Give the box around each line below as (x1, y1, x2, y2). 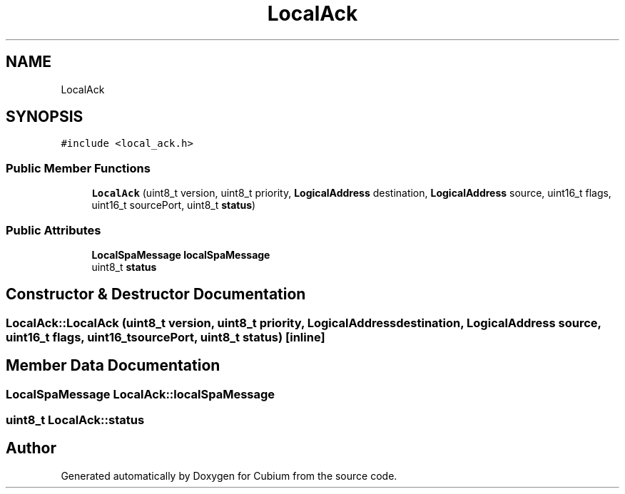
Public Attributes (6, 222, 101, 237)
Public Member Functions (6, 160, 151, 175)
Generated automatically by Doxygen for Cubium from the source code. (61, 469, 397, 482)
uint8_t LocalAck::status (6, 413, 145, 427)
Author (6, 439, 56, 458)
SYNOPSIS (6, 108, 83, 126)
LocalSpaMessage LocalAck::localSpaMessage (6, 386, 275, 401)
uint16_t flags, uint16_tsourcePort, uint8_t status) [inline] (6, 329, 325, 344)
